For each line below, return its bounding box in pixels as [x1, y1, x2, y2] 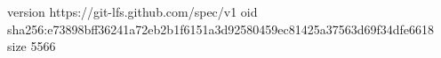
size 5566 [7, 37, 56, 55]
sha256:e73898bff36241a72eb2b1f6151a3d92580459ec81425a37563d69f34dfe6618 [7, 19, 434, 38]
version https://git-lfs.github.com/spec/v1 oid [7, 3, 258, 20]
